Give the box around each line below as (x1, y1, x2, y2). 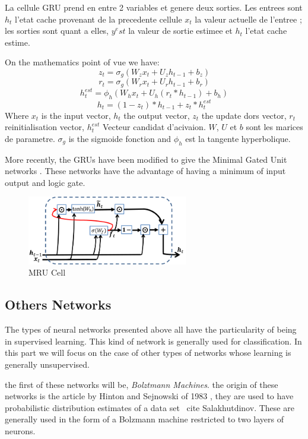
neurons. (5, 424, 36, 437)
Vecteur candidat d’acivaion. (102, 121, 206, 133)
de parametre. (5, 132, 55, 144)
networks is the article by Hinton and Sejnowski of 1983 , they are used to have (5, 390, 294, 402)
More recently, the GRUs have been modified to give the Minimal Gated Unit (5, 153, 287, 165)
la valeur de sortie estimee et (128, 24, 233, 37)
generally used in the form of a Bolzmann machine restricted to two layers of (5, 413, 284, 425)
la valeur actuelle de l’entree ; (195, 12, 302, 25)
